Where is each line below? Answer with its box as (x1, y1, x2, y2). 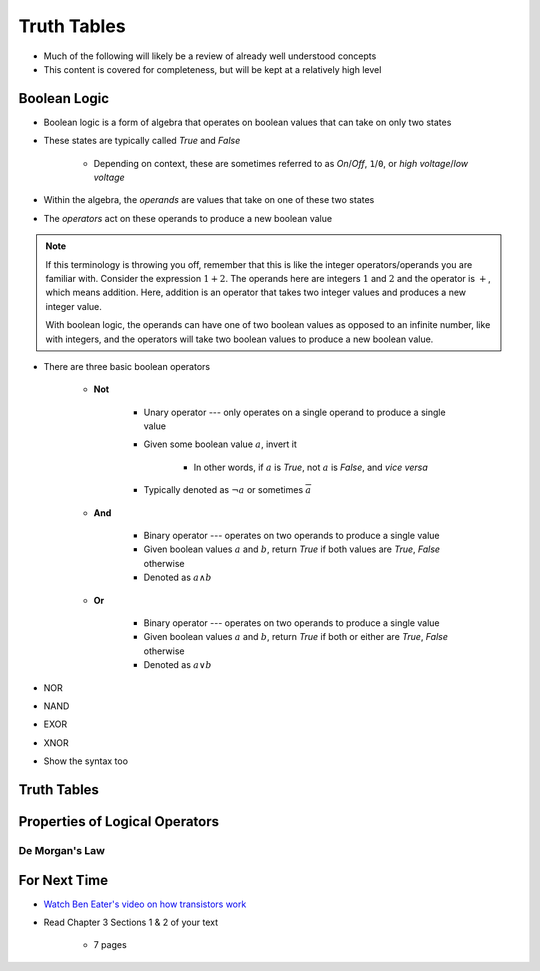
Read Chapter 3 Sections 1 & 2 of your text (43, 916, 219, 929)
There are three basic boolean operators (43, 360, 210, 372)
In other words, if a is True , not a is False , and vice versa (193, 461, 429, 473)
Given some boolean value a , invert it (143, 438, 297, 450)
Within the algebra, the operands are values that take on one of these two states (43, 194, 375, 206)
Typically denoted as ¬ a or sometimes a (143, 484, 312, 496)
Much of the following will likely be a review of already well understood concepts (43, 50, 377, 62)
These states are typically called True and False (43, 135, 241, 147)
